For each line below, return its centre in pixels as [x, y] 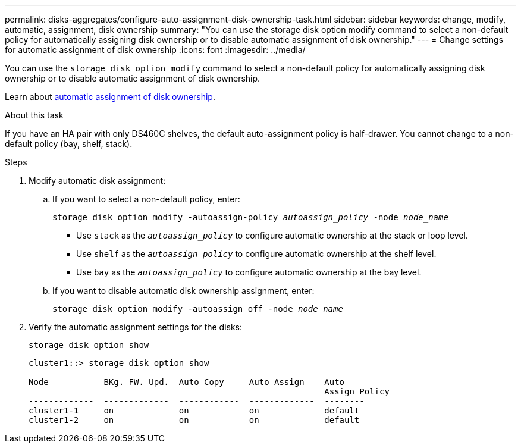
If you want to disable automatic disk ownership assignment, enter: [183, 291]
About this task [34, 115]
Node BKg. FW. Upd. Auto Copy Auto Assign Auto [187, 382]
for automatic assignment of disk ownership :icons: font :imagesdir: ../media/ [155, 50]
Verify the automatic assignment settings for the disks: [136, 327]
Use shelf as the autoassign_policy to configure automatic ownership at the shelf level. [256, 254]
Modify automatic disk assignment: [97, 181]
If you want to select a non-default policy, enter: [146, 199]
